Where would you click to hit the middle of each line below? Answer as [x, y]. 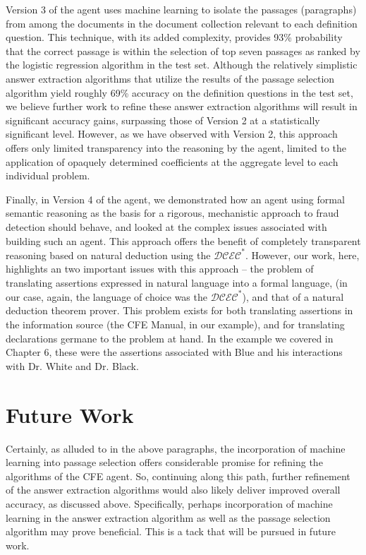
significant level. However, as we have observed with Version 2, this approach [172, 134]
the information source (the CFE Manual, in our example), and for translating [175, 324]
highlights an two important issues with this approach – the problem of [160, 269]
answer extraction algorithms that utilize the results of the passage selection [170, 78]
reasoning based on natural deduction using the [108, 255]
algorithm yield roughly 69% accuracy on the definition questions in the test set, [179, 92]
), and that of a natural [293, 296]
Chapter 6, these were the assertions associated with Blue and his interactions [174, 352]
